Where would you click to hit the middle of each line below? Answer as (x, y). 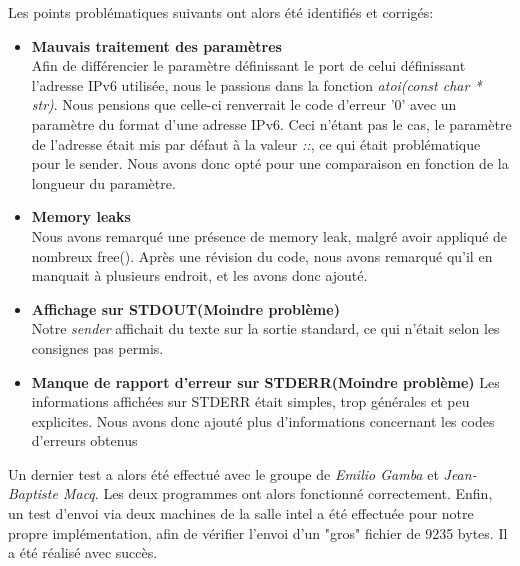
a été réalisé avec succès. (83, 552)
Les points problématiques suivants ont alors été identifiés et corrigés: (221, 12)
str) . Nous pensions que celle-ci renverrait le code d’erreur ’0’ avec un (244, 104)
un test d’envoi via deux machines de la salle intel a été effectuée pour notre (241, 513)
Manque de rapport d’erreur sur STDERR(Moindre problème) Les (265, 381)
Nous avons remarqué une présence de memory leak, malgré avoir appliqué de (269, 235)
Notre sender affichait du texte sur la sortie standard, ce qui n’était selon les (265, 328)
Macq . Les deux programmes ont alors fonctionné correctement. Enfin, (277, 493)
